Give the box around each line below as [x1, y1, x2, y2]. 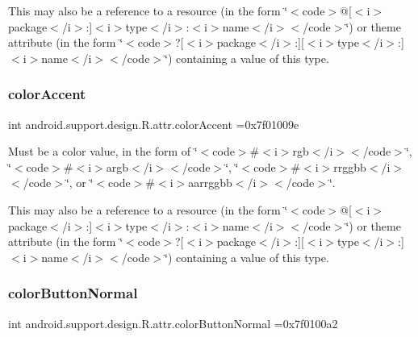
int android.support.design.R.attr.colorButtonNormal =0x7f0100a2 [8, 314, 338, 331]
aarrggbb [188, 174, 232, 191]
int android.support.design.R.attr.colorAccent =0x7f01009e [8, 115, 299, 132]
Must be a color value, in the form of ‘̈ [8, 143, 198, 160]
